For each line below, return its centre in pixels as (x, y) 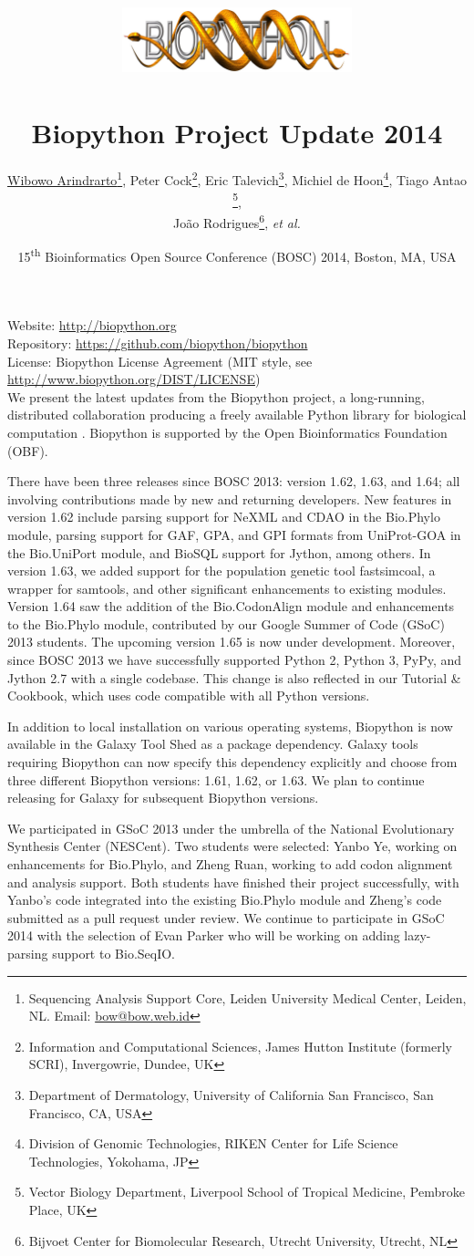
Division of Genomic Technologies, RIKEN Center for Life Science (213, 1143)
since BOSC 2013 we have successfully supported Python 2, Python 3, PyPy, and (235, 660)
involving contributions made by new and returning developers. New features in (230, 498)
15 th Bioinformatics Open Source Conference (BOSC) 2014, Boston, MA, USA (237, 255)
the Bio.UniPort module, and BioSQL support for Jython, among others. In (219, 552)
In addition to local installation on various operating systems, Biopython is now (230, 726)
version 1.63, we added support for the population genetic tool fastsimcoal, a (222, 571)
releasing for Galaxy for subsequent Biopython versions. (163, 798)
